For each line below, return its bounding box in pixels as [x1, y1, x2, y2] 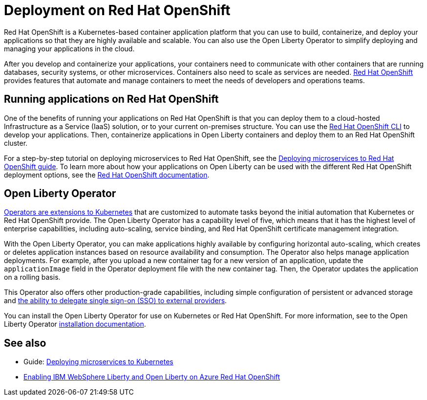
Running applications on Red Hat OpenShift [4, 93, 219, 106]
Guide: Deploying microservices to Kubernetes [23, 357, 173, 366]
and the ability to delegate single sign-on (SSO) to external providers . [4, 296, 227, 305]
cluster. [4, 138, 28, 147]
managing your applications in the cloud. [4, 44, 135, 53]
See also [4, 336, 46, 349]
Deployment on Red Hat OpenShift [4, 2, 231, 19]
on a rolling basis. [4, 273, 61, 282]
